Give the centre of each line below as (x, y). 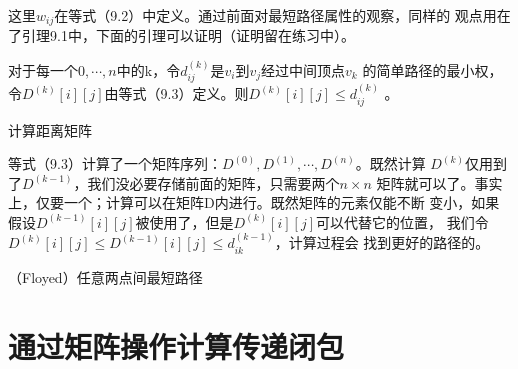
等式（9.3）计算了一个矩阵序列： (115, 163)
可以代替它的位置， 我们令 (402, 221)
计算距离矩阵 (50, 129)
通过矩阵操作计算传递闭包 (176, 345)
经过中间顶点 (303, 69)
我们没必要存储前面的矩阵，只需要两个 (213, 182)
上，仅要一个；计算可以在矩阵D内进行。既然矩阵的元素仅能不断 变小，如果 (254, 202)
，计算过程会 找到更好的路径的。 (382, 242)
